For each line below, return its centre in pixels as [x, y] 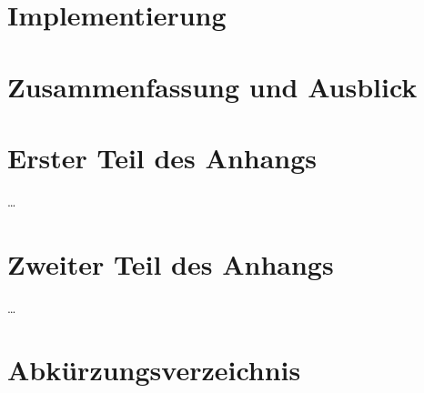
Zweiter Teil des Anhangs [171, 263]
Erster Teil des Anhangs [162, 157]
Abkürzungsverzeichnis [154, 370]
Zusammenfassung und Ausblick [212, 86]
